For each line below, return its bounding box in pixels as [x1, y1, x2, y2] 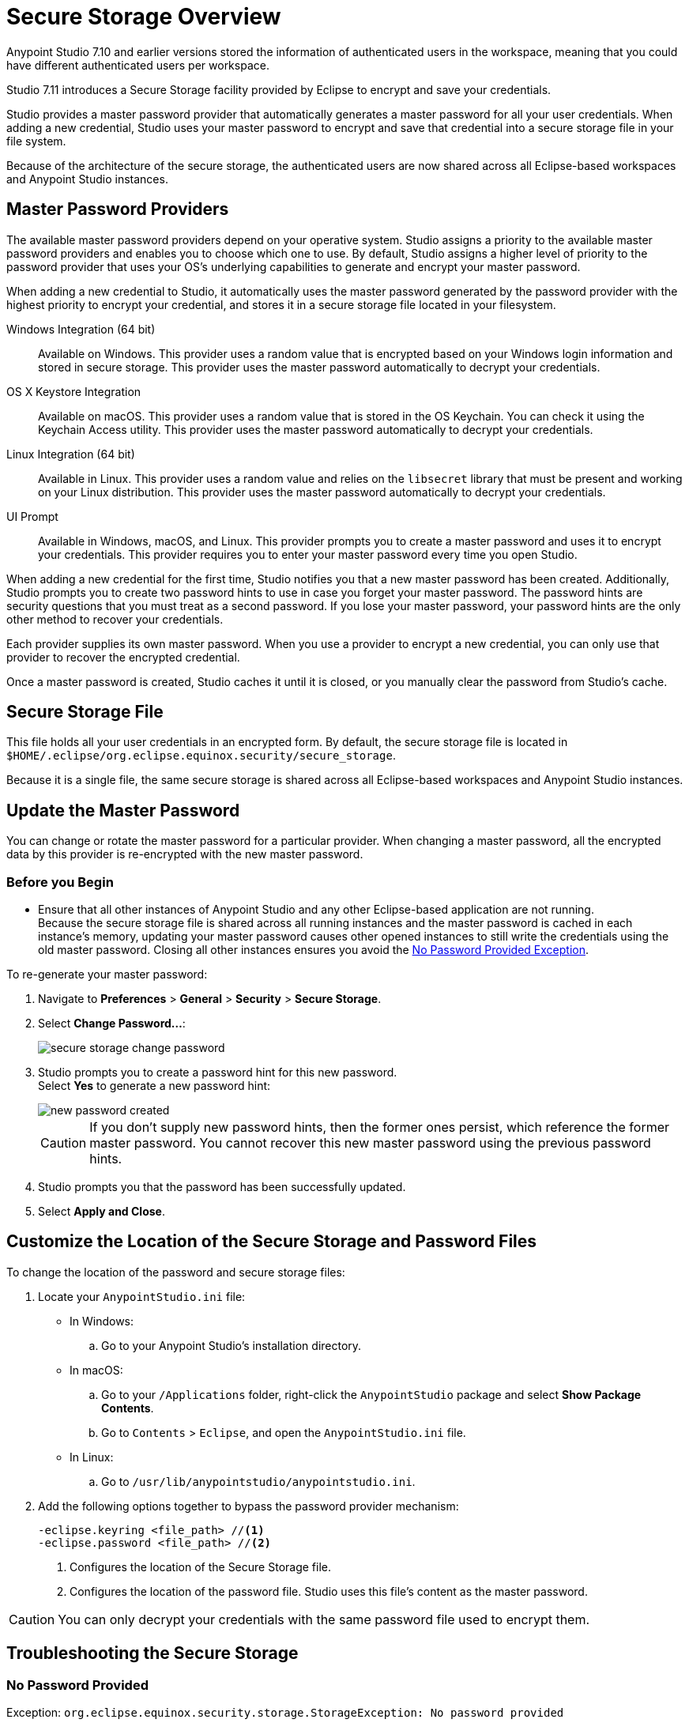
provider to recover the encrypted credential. [6, 650, 240, 664]
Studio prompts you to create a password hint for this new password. [38, 1065, 397, 1080]
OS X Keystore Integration [6, 384, 141, 398]
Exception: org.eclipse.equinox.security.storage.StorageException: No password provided [6, 1706, 564, 1720]
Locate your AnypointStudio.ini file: [38, 1289, 246, 1303]
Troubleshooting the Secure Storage [6, 1643, 299, 1664]
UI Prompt [6, 509, 58, 523]
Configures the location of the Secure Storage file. [70, 1559, 331, 1574]
